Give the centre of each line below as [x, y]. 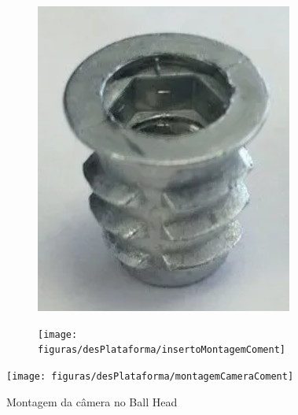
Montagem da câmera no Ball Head [92, 401]
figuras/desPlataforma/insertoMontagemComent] [162, 350]
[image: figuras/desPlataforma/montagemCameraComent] [150, 376]
